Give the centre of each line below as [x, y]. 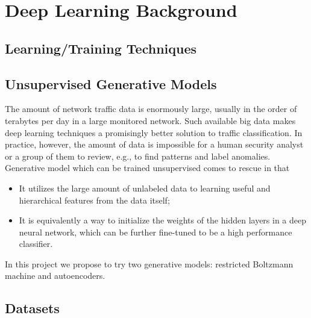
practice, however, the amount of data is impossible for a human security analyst [154, 144]
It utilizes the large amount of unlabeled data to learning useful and [145, 188]
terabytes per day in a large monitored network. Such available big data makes [150, 120]
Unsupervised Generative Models [111, 83]
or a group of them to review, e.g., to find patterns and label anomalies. [138, 156]
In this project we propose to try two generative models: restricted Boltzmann [149, 263]
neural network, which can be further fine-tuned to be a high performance [155, 232]
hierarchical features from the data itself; [94, 200]
